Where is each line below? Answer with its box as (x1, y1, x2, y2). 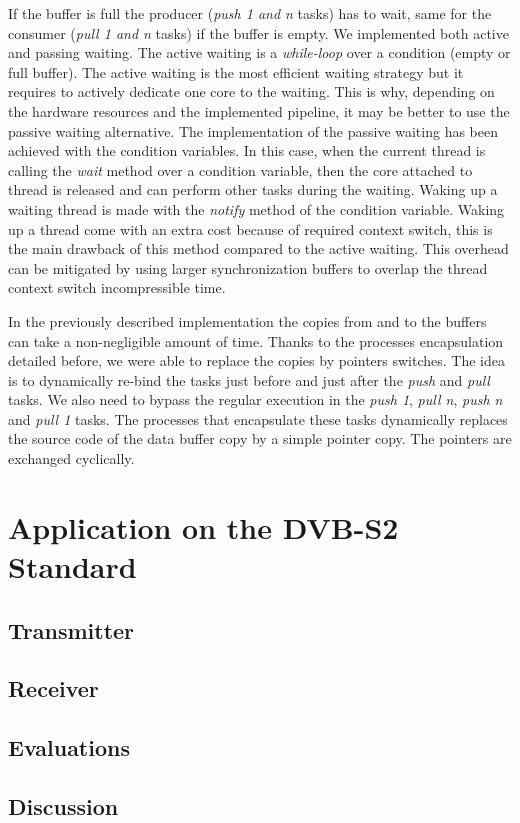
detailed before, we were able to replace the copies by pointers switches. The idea (8, 350, 505, 371)
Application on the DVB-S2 (8, 506, 399, 547)
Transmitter (8, 614, 135, 645)
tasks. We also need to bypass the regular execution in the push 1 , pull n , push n (8, 389, 503, 410)
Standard (8, 546, 137, 587)
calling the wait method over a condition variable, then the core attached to (8, 159, 473, 180)
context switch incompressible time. (8, 277, 226, 298)
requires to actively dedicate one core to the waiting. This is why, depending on (8, 81, 495, 102)
